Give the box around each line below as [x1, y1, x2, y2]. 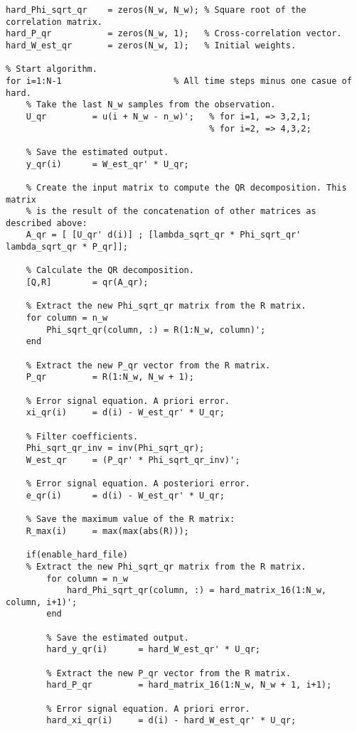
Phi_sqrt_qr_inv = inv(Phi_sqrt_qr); [26, 443, 205, 454]
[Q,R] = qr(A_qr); [26, 277, 149, 288]
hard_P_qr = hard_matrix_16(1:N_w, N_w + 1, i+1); [46, 680, 332, 690]
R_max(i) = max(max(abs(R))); [26, 525, 189, 536]
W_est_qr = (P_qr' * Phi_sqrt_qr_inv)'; [26, 454, 240, 465]
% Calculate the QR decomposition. [26, 265, 194, 276]
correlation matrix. [6, 16, 103, 27]
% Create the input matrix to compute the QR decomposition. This [26, 182, 347, 193]
